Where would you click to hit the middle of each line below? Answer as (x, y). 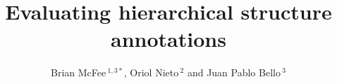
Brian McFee (79, 72)
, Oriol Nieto (151, 72)
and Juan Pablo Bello (234, 72)
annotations (168, 39)
